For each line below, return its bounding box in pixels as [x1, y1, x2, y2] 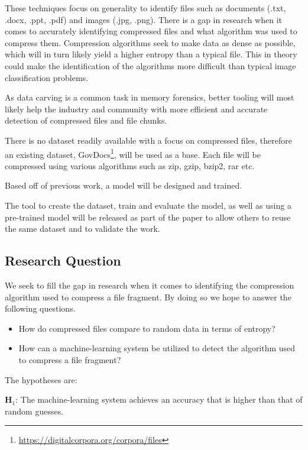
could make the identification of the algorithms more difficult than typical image [5, 59, 296, 72]
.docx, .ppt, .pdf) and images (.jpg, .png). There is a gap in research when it [5, 13, 282, 25]
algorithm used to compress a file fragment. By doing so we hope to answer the [5, 290, 291, 303]
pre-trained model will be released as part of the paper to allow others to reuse [5, 211, 291, 223]
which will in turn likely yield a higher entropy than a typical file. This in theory [5, 48, 297, 60]
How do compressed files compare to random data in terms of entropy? [18, 322, 275, 334]
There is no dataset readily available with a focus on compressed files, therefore [5, 134, 292, 146]
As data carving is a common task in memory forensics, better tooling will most [5, 91, 294, 103]
